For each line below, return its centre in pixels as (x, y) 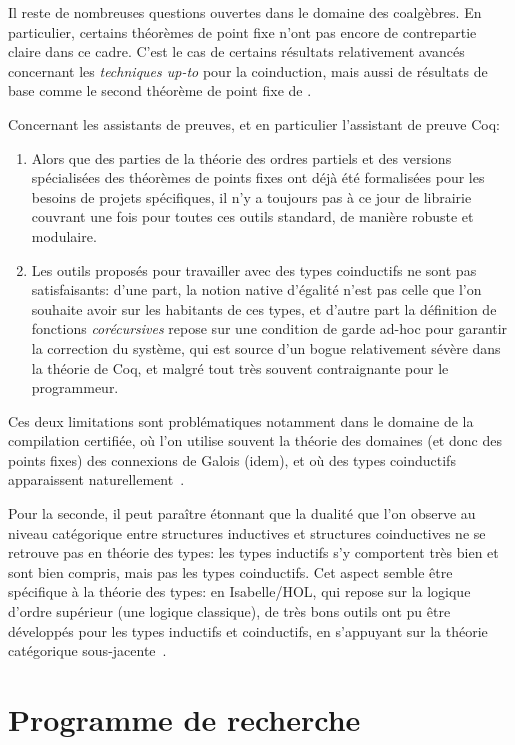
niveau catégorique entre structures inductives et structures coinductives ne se (247, 532)
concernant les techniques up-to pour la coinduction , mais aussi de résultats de (248, 70)
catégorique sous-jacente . (87, 650)
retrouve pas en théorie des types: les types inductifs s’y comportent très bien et (253, 552)
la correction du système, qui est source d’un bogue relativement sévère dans (266, 347)
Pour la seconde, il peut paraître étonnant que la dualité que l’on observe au (242, 513)
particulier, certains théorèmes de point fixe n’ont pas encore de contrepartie (242, 31)
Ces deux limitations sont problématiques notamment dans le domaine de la (241, 420)
